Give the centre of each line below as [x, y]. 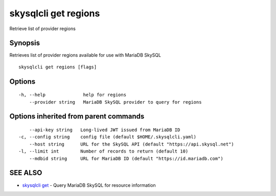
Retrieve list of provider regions [43, 29]
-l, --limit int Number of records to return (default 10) [103, 151]
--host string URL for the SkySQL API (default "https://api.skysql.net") [132, 144]
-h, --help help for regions [73, 95]
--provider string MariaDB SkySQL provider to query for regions [115, 102]
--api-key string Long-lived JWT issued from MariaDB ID [105, 130]
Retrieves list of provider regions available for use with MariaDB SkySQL [85, 55]
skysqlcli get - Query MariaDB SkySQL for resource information [89, 185]
